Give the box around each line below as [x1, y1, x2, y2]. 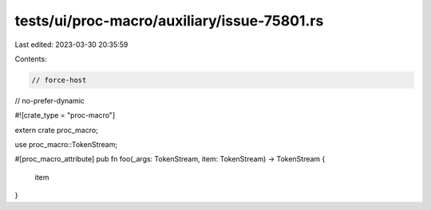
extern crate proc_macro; [14, 125, 99, 134]
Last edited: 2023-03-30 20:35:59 [14, 40, 129, 49]
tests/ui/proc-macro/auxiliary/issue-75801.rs [14, 12, 324, 29]
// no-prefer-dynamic [14, 95, 85, 105]
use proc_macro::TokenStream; [14, 140, 118, 150]
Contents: [14, 54, 47, 64]
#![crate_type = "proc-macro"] [14, 111, 116, 120]
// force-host [31, 76, 87, 84]
